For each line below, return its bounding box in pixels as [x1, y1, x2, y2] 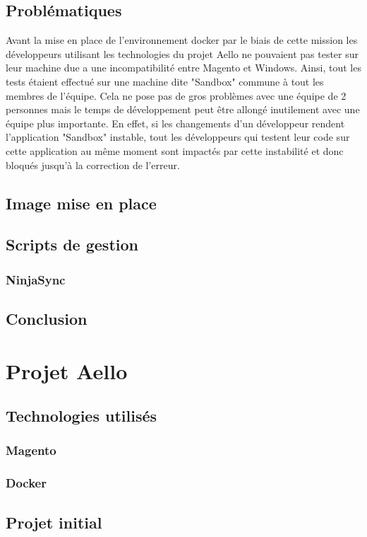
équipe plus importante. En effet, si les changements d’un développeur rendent [6, 115, 345, 130]
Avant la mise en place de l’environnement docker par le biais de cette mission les [6, 33, 358, 47]
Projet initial [6, 511, 102, 533]
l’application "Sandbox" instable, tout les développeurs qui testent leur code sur [6, 129, 350, 144]
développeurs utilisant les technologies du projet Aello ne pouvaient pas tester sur [6, 46, 359, 61]
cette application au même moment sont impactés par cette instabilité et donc [6, 143, 344, 158]
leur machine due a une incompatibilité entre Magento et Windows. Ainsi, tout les [6, 60, 361, 75]
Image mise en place [6, 192, 157, 214]
